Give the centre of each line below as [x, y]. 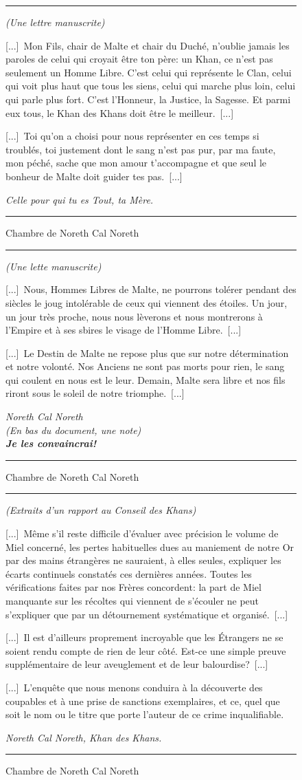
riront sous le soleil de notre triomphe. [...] [95, 393]
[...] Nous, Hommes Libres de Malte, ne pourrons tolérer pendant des [151, 289]
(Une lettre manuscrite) [55, 22]
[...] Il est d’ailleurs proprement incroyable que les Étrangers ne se [144, 637]
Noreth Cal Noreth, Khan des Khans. [84, 737]
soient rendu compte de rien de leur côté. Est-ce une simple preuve [146, 650]
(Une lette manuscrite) [54, 266]
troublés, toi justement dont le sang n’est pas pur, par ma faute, [141, 149]
